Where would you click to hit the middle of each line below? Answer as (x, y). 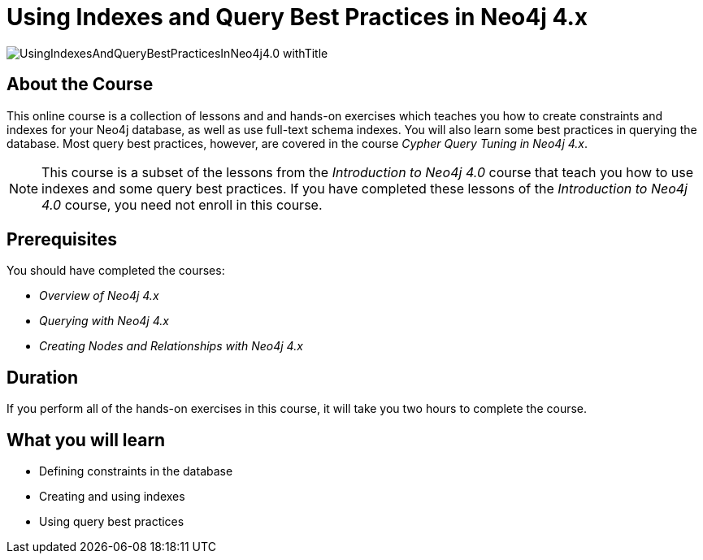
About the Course (80, 85)
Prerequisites (62, 240)
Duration (43, 377)
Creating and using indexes (112, 497)
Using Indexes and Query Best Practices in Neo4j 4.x (297, 17)
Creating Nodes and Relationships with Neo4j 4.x (171, 346)
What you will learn (86, 440)
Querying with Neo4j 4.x (104, 321)
